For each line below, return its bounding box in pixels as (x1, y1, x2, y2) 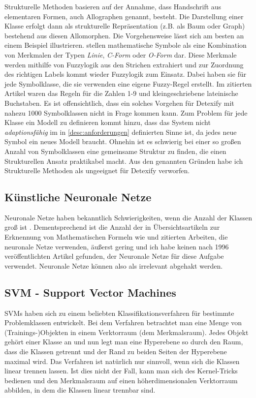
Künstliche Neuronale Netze (4, 189, 152, 205)
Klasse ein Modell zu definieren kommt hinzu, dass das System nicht (4, 117, 211, 127)
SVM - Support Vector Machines (4, 284, 176, 300)
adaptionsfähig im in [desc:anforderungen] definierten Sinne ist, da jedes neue (4, 126, 237, 137)
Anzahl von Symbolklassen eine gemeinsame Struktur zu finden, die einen (4, 146, 226, 156)
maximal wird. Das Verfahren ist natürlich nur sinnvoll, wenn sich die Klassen (4, 356, 240, 366)
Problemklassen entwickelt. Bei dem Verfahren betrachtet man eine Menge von (4, 317, 242, 328)
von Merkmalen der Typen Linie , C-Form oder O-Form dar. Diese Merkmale (4, 49, 237, 60)
